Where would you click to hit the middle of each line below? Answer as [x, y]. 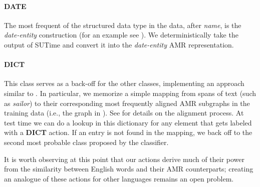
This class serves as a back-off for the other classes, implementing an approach [124, 83]
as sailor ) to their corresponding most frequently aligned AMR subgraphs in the [127, 103]
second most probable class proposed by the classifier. [86, 142]
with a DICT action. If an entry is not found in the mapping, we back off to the [128, 132]
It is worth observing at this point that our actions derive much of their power [124, 159]
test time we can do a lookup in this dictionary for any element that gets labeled [128, 122]
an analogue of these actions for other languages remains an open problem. [119, 178]
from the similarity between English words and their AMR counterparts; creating [129, 169]
